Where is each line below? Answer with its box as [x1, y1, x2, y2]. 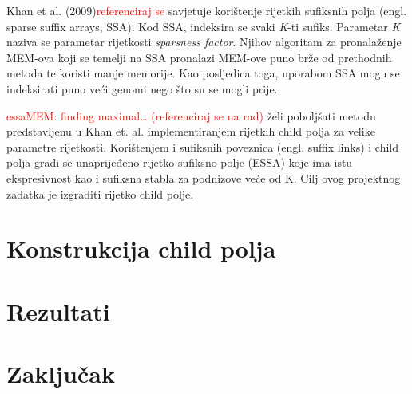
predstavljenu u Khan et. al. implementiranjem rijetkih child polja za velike [6, 123, 375, 140]
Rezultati [6, 294, 110, 327]
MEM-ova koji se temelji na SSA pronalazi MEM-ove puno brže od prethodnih [6, 49, 392, 65]
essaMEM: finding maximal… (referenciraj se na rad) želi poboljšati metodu [6, 107, 376, 124]
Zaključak [6, 357, 115, 390]
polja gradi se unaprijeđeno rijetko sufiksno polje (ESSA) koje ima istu [6, 154, 353, 171]
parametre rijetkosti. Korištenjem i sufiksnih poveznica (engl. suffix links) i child [6, 138, 399, 155]
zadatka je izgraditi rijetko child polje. [6, 185, 194, 202]
